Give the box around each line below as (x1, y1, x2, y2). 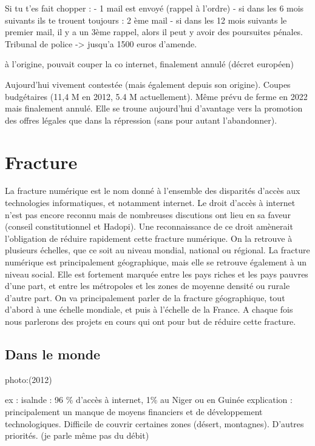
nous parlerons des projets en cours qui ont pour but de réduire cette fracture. (5, 315, 296, 327)
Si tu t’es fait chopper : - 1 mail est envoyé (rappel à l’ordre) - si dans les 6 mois (5, 2, 304, 14)
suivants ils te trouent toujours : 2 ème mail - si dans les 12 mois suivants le (5, 13, 287, 26)
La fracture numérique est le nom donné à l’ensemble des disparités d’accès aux (5, 184, 300, 197)
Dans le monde (5, 344, 101, 363)
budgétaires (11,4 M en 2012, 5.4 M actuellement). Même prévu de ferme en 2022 (5, 90, 308, 102)
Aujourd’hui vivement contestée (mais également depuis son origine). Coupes (5, 78, 291, 90)
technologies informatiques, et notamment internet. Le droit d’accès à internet (5, 196, 296, 209)
